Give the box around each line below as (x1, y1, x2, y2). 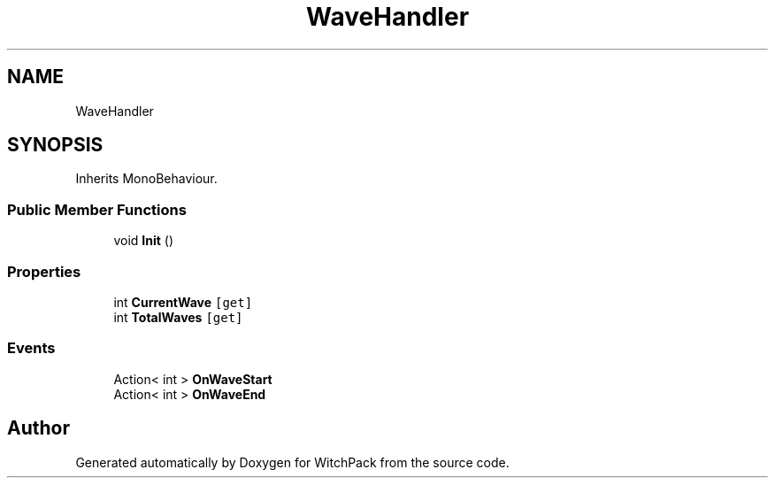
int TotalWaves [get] (113, 309, 243, 325)
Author (7, 417, 70, 440)
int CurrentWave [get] (113, 294, 253, 310)
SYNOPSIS (7, 134, 104, 157)
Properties (7, 262, 81, 281)
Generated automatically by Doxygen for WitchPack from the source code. (75, 454, 510, 470)
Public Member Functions (7, 200, 187, 219)
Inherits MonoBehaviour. (75, 171, 218, 187)
